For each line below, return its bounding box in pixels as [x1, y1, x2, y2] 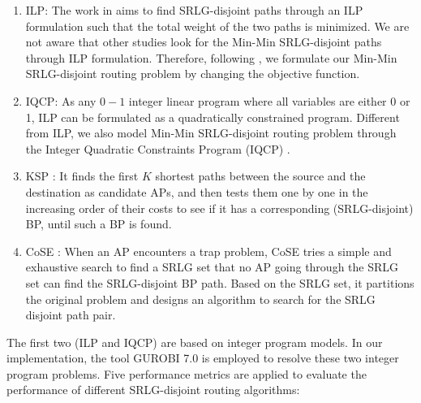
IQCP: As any [25, 92, 97, 109]
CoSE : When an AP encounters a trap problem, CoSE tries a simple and [25, 242, 392, 259]
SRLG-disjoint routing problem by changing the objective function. [25, 65, 360, 82]
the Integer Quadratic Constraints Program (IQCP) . [25, 140, 290, 157]
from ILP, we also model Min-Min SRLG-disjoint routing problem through [25, 124, 397, 141]
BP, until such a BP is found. [25, 215, 172, 232]
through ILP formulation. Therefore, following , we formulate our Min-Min [25, 49, 397, 66]
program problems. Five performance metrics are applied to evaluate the [6, 365, 367, 382]
